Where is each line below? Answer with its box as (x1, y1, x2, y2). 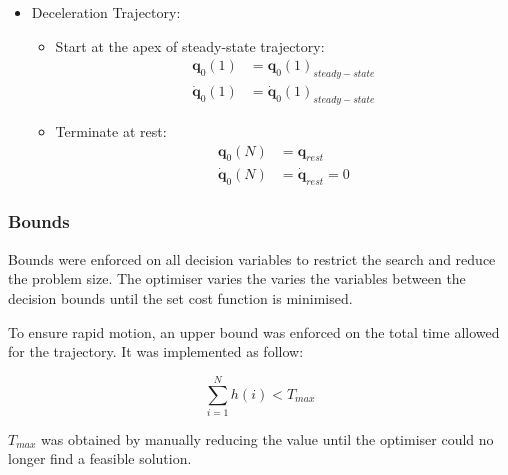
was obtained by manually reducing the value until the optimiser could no (41, 428, 494, 449)
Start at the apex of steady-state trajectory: (55, 35, 325, 56)
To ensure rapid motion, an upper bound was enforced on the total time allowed (8, 321, 500, 342)
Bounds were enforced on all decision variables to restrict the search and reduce (8, 248, 496, 269)
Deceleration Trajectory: (31, 2, 181, 22)
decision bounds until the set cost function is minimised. (8, 287, 353, 308)
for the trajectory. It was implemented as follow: (8, 341, 304, 362)
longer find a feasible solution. (8, 448, 192, 469)
